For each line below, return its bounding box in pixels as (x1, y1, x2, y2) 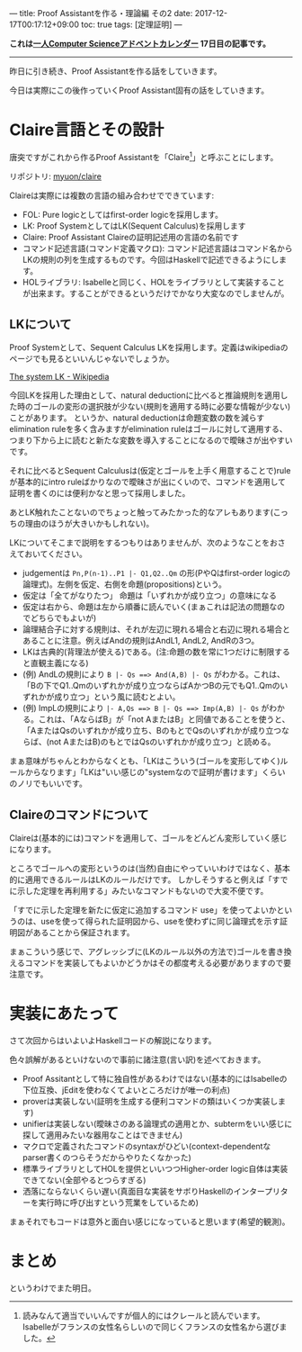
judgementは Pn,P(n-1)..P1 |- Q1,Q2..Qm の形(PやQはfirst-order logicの (22, 568, 290, 579)
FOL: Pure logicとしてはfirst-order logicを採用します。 (22, 209, 223, 220)
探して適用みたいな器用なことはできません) (22, 1130, 183, 1140)
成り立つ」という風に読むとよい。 (53, 691, 181, 702)
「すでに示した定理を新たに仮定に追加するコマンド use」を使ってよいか (9, 905, 277, 915)
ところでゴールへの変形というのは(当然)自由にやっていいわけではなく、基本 (9, 863, 290, 874)
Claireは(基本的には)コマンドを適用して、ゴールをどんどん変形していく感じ (9, 833, 288, 843)
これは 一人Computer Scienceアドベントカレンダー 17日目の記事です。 (9, 39, 271, 49)
